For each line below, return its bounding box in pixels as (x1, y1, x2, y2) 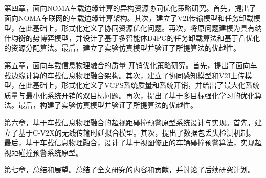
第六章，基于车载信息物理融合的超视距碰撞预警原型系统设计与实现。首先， (4, 117, 255, 127)
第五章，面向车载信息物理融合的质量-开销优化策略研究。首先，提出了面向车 (4, 59, 257, 70)
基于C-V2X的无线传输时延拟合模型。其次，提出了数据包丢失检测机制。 (18, 127, 255, 138)
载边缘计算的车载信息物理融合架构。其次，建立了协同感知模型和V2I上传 (4, 70, 245, 80)
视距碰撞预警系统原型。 (4, 147, 83, 158)
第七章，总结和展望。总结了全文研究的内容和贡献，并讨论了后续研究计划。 (4, 164, 255, 175)
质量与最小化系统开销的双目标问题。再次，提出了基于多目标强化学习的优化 (4, 90, 255, 100)
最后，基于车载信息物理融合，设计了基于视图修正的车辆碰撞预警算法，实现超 (4, 137, 262, 148)
